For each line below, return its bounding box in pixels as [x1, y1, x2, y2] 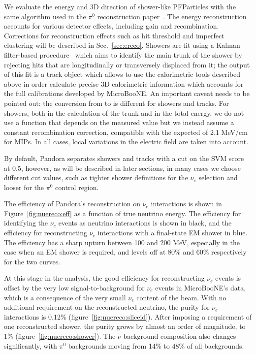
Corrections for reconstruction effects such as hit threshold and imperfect [4, 30, 224, 40]
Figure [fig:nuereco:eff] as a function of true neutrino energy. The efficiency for [4, 208, 241, 218]
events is [215, 273, 241, 283]
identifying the [4, 218, 48, 228]
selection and [198, 172, 238, 183]
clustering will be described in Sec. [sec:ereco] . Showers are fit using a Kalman [4, 40, 240, 50]
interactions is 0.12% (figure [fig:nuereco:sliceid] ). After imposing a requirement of [4, 311, 252, 322]
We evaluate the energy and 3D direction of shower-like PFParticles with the [4, 1, 236, 11]
